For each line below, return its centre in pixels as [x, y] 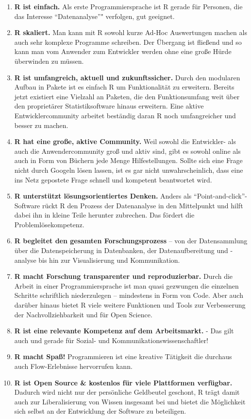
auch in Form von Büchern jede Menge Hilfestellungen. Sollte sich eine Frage [128, 160]
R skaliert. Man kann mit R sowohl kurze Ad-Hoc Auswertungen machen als [131, 32]
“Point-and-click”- [220, 196]
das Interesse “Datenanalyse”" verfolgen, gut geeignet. [94, 16]
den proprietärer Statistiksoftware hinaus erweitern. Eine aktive [109, 106]
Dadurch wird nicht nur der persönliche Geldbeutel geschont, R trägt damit [127, 392]
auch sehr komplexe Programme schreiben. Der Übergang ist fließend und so [128, 42]
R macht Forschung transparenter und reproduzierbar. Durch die [124, 276]
